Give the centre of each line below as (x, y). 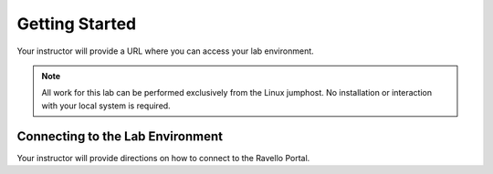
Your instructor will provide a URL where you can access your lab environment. (165, 51)
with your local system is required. (106, 106)
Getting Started (77, 24)
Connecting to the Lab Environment (120, 136)
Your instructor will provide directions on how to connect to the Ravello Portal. (163, 158)
